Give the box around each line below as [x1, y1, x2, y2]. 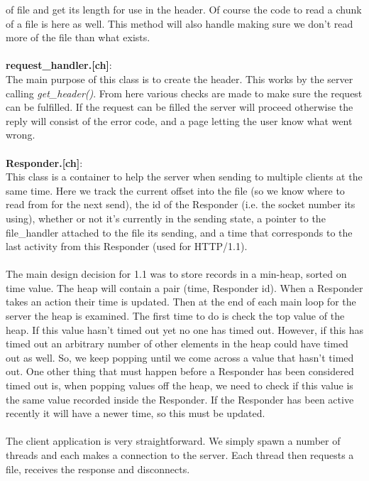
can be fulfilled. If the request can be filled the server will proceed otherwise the [6, 99, 353, 114]
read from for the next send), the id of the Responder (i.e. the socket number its [6, 197, 356, 212]
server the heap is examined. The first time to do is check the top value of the [6, 308, 345, 323]
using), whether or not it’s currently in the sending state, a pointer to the [6, 210, 326, 225]
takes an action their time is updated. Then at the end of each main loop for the [6, 294, 356, 309]
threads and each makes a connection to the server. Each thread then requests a [6, 448, 354, 462]
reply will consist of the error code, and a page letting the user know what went [6, 113, 353, 128]
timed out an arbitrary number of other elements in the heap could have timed [6, 336, 348, 351]
